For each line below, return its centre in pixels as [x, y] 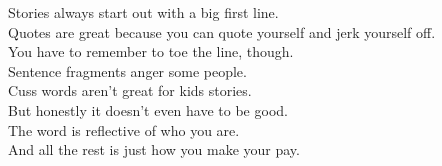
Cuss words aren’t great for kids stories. [130, 90]
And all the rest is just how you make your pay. [154, 149]
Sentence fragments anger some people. [127, 70]
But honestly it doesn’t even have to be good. [148, 109]
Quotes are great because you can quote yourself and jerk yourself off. [222, 31]
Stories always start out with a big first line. [143, 12]
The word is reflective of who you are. [124, 129]
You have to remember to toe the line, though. [151, 51]
